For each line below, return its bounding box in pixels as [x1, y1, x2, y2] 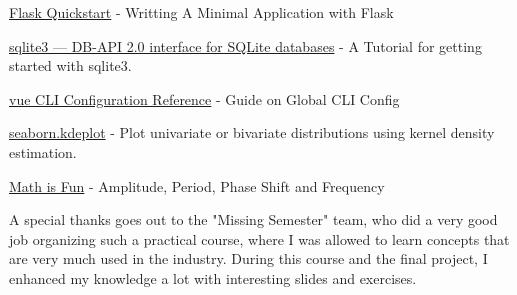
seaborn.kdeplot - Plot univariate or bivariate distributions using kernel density [9, 122, 495, 143]
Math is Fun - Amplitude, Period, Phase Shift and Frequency [9, 175, 385, 196]
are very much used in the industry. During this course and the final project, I [9, 248, 488, 269]
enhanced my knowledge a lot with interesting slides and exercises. [9, 267, 417, 288]
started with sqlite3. [9, 55, 132, 76]
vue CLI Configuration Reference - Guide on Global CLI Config [9, 88, 400, 109]
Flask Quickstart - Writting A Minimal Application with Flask [9, 2, 394, 22]
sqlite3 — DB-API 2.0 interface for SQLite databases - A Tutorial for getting [9, 35, 482, 56]
